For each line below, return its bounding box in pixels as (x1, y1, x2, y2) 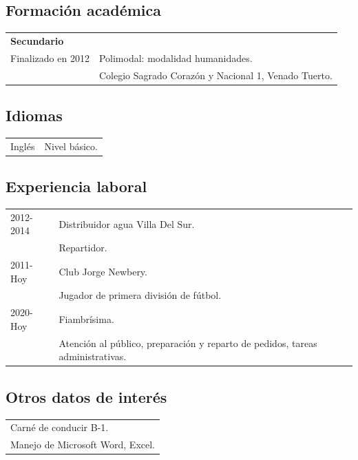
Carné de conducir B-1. (10, 420, 109, 435)
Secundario (10, 33, 64, 48)
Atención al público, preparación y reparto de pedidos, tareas (59, 335, 317, 350)
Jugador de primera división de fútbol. (59, 288, 222, 302)
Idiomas (6, 105, 63, 126)
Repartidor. (59, 240, 107, 255)
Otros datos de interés (6, 386, 167, 407)
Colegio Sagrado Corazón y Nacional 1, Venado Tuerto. (98, 67, 333, 82)
